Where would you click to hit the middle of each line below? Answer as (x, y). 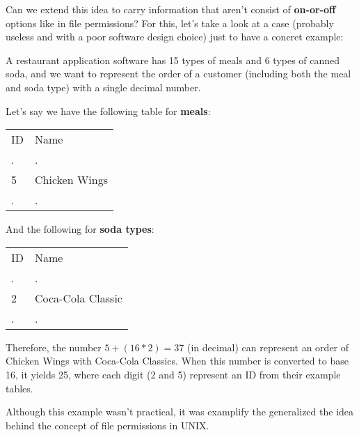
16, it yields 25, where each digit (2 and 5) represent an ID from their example (173, 374)
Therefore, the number (54, 347)
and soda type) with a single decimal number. (103, 87)
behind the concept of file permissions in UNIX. (107, 425)
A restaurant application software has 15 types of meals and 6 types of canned (173, 60)
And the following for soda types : (80, 229)
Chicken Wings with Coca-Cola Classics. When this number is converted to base (177, 361)
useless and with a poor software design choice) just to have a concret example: (175, 37)
